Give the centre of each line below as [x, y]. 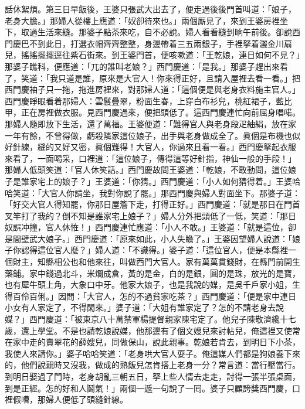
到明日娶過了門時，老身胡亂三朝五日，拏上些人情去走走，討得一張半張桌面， [152, 376]
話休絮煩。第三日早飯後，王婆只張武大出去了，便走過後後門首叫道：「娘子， [150, 9]
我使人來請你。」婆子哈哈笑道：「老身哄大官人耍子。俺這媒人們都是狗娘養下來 [152, 353]
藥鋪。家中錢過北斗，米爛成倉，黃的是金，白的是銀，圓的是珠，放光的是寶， [152, 273]
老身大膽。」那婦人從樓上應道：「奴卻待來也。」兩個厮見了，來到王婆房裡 [142, 20]
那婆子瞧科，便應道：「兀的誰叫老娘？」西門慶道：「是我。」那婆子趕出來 [142, 66]
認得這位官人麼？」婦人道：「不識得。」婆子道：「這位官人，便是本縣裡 [154, 250]
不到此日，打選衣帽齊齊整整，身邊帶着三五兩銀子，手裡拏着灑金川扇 [160, 43]
